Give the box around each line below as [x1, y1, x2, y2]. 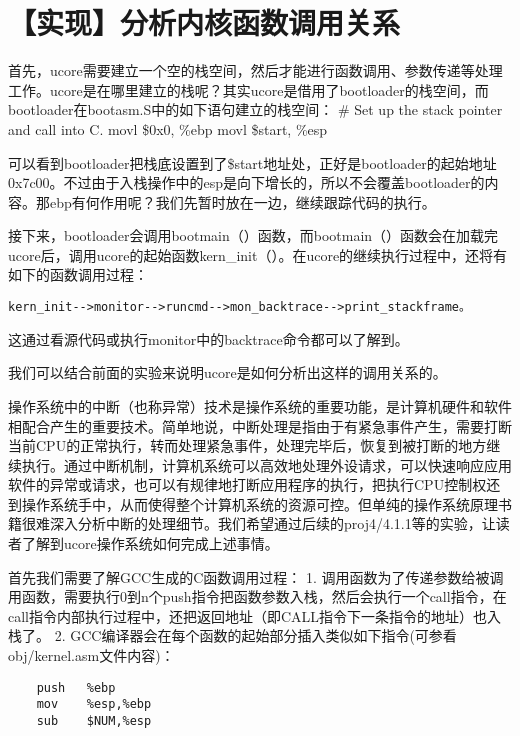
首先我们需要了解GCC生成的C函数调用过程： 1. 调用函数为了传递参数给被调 [8, 566, 504, 587]
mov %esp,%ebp [36, 697, 152, 712]
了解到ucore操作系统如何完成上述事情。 [21, 533, 279, 554]
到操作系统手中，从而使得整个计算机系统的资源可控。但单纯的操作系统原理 [8, 493, 498, 514]
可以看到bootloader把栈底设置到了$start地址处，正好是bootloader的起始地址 [8, 152, 497, 173]
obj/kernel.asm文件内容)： [8, 645, 175, 666]
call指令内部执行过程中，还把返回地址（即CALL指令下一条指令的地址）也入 [8, 605, 502, 626]
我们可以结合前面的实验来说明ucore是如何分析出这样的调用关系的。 [8, 362, 447, 383]
